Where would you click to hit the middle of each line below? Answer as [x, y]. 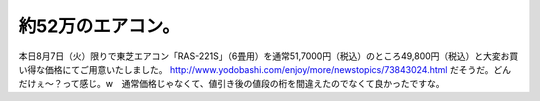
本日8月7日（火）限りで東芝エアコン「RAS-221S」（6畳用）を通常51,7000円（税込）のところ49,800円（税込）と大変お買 [268, 56]
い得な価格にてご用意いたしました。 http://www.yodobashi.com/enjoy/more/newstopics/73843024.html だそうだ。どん [265, 69]
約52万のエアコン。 [99, 26]
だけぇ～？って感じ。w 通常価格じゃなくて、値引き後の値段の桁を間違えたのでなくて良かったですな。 [231, 84]
